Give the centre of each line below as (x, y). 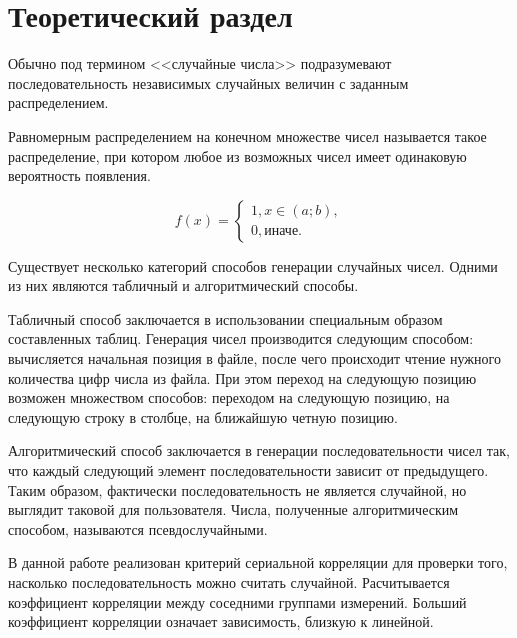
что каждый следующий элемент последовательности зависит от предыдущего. (248, 470)
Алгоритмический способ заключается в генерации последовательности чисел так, (259, 450)
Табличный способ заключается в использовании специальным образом (225, 318)
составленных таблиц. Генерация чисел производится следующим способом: (241, 338)
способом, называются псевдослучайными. (138, 528)
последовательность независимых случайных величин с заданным (208, 82)
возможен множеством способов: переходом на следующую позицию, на (229, 397)
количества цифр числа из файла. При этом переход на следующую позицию (242, 377)
